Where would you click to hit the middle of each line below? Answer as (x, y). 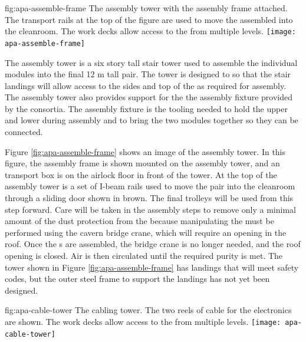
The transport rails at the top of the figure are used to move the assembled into (149, 19)
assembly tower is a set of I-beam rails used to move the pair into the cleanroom (150, 186)
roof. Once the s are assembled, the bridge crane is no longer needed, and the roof (153, 244)
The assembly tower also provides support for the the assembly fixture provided (149, 97)
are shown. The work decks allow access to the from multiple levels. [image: (143, 321)
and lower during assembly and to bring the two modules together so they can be (152, 120)
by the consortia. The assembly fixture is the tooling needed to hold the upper (146, 108)
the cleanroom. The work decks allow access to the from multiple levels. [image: (150, 31)
